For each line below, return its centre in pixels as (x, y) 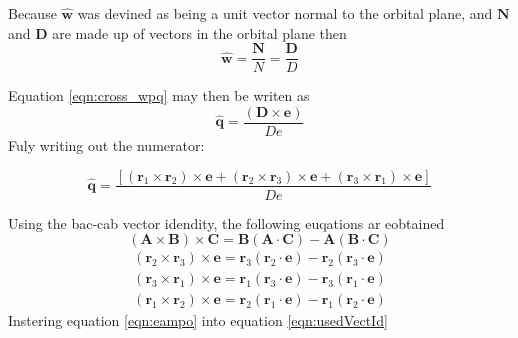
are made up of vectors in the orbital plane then (199, 32)
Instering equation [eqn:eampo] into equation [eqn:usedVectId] (198, 320)
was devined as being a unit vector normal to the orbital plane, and (285, 13)
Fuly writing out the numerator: (106, 144)
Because (32, 13)
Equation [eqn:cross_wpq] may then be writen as (159, 95)
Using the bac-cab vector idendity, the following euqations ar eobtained (226, 222)
